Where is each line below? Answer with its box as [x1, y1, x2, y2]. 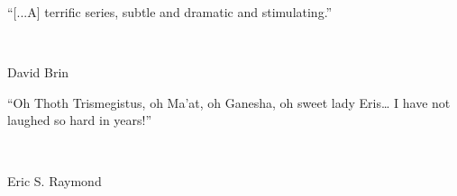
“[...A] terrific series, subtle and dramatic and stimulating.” [7, 3, 333, 21]
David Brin [7, 63, 69, 82]
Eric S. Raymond [7, 171, 102, 190]
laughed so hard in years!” [7, 111, 152, 129]
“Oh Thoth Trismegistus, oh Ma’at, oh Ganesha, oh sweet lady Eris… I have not [7, 93, 451, 111]
